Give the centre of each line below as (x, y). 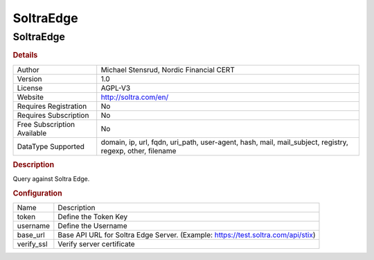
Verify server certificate (96, 244)
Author (28, 69)
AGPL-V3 (116, 88)
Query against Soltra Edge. (51, 179)
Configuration (37, 193)
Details (25, 55)
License (30, 88)
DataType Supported (51, 146)
